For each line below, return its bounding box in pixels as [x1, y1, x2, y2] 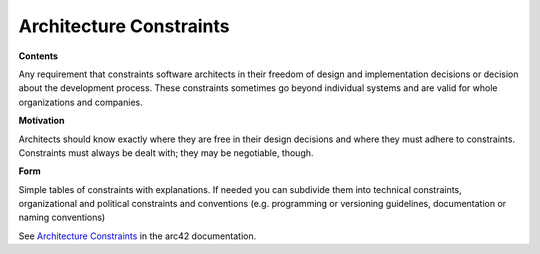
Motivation [18, 115, 65, 127]
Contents [18, 50, 59, 62]
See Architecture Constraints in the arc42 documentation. [18, 230, 257, 242]
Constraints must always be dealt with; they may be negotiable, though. [18, 146, 314, 159]
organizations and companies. [18, 96, 144, 108]
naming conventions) [18, 211, 106, 224]
